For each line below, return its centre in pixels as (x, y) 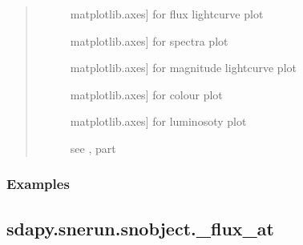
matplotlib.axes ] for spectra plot (149, 40)
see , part (93, 148)
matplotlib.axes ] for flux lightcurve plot (167, 14)
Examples (38, 184)
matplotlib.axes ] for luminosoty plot (158, 121)
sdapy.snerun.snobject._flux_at (140, 228)
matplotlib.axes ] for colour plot (146, 94)
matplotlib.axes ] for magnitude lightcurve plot (183, 68)
